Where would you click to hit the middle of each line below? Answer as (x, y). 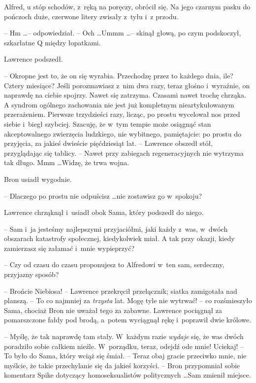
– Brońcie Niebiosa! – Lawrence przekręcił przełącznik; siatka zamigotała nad (121, 291)
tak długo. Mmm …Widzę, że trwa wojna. (67, 162)
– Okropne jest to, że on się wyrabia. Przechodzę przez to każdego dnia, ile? (119, 75)
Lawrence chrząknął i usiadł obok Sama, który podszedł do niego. (104, 212)
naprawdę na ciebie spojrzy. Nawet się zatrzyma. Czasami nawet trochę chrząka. (125, 95)
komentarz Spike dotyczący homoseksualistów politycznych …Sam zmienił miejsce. (128, 375)
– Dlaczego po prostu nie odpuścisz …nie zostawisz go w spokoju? (103, 195)
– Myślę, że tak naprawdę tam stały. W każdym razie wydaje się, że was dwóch (124, 336)
